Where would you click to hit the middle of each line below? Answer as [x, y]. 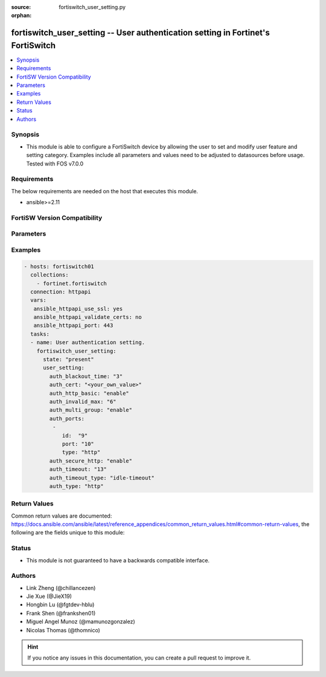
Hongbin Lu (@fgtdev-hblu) [60, 605]
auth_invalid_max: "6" [83, 402]
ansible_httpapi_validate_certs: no [88, 317]
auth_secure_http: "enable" [91, 461]
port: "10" [78, 444]
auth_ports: [67, 419]
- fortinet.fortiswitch [72, 283]
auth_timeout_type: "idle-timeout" [102, 478]
